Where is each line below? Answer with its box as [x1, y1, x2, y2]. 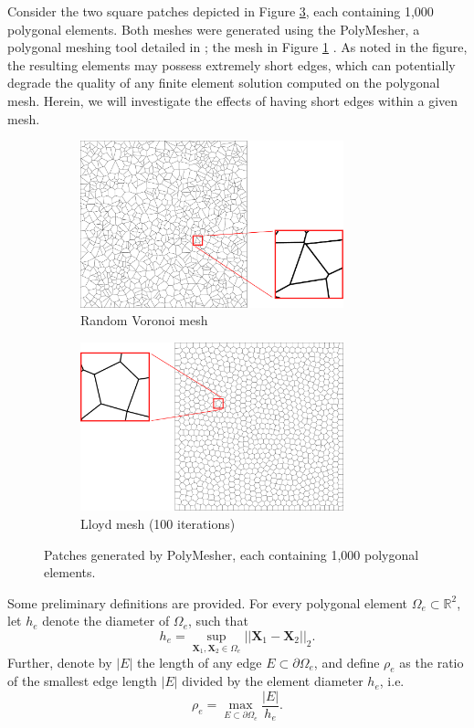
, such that [188, 611, 248, 630]
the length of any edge [137, 652, 262, 671]
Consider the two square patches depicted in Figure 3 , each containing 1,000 [7, 2, 434, 20]
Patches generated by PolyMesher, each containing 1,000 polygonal [44, 544, 419, 564]
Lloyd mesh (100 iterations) [80, 513, 236, 533]
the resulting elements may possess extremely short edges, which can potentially [7, 55, 456, 74]
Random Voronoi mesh [80, 311, 208, 330]
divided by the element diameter [182, 671, 363, 691]
